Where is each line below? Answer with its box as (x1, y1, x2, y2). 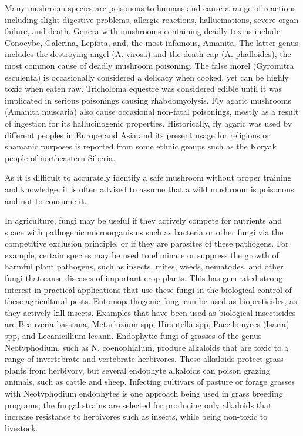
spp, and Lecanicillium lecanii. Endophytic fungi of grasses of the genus (5, 330, 262, 342)
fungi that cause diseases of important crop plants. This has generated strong (5, 272, 283, 284)
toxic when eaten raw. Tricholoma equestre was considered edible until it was (5, 82, 282, 95)
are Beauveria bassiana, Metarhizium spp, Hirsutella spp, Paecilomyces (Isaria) (5, 318, 289, 330)
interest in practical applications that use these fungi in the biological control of (5, 283, 292, 295)
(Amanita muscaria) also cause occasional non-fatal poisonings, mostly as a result (5, 105, 299, 118)
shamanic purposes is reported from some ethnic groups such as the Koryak (5, 140, 277, 152)
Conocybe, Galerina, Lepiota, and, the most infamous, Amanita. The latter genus (5, 36, 298, 48)
